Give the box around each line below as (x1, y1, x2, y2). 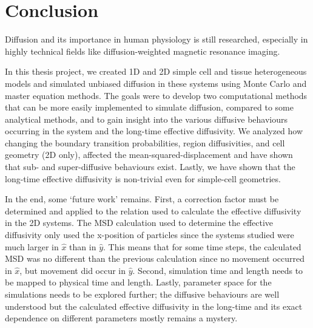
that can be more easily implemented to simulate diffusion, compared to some (5, 101, 294, 114)
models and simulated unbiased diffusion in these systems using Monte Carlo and (5, 77, 307, 89)
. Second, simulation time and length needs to (132, 264, 303, 276)
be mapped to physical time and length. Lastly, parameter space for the (5, 276, 272, 289)
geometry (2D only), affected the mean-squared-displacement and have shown (5, 148, 293, 161)
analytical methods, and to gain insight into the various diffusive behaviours (5, 112, 288, 125)
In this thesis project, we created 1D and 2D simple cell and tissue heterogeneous (5, 65, 307, 78)
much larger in (5, 240, 59, 253)
